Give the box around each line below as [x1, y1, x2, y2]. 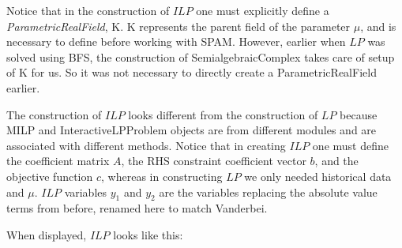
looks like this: [113, 226, 183, 242]
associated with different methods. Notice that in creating [6, 137, 286, 153]
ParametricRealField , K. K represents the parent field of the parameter [6, 17, 351, 34]
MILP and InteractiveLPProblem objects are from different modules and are [6, 122, 377, 138]
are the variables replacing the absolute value [159, 183, 378, 200]
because [340, 106, 378, 122]
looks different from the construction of [128, 106, 318, 122]
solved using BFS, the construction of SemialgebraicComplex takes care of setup [6, 48, 395, 65]
